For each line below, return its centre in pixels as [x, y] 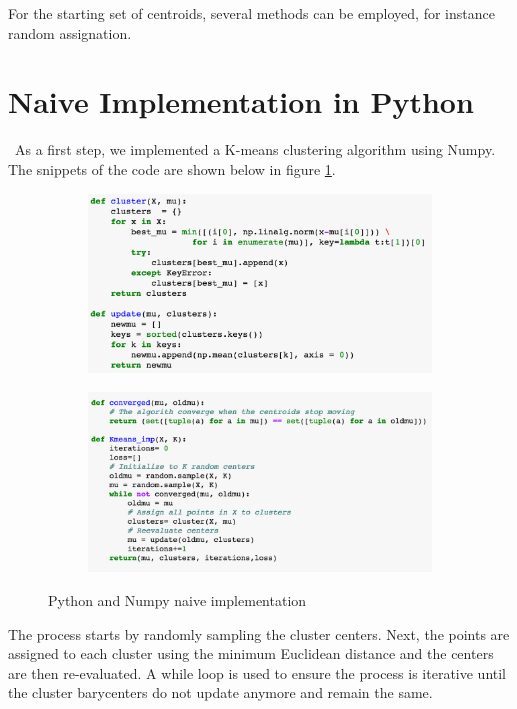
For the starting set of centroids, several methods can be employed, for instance [251, 13]
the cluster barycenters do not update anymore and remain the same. [220, 692]
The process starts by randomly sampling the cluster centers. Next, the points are [259, 633]
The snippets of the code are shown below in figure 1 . [172, 168]
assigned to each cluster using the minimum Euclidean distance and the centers [251, 653]
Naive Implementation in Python [241, 101]
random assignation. [70, 32]
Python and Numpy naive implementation [177, 599]
